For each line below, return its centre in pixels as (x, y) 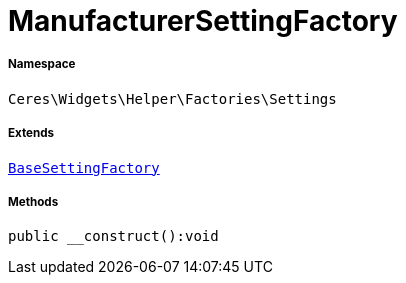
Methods (33, 201)
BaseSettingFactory (84, 167)
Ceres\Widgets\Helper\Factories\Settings (172, 98)
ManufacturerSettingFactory (203, 21)
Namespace (42, 64)
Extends (31, 133)
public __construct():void (113, 236)
